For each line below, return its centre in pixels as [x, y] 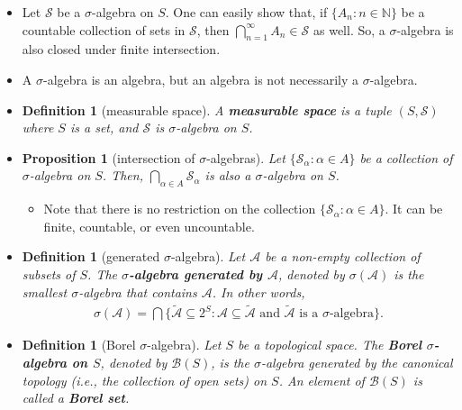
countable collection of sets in [104, 29]
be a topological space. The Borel [330, 345]
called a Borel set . [76, 398]
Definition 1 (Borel [79, 345]
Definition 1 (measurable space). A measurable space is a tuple [207, 109]
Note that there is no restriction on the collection [180, 209]
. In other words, [258, 292]
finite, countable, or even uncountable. [149, 226]
